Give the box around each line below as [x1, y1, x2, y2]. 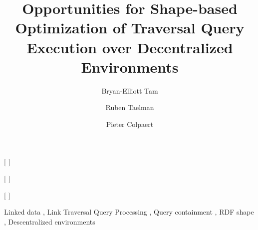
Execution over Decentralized [26, 37, 233, 57]
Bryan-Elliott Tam [101, 85, 158, 96]
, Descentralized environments [4, 216, 95, 227]
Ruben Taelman [105, 102, 154, 113]
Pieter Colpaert [106, 118, 154, 129]
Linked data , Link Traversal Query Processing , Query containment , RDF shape [4, 207, 254, 217]
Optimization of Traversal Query [15, 17, 245, 38]
